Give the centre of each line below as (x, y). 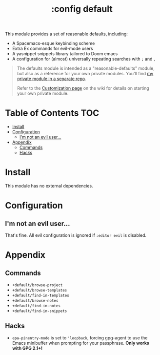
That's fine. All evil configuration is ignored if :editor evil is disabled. (76, 235)
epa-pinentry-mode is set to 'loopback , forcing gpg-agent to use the (80, 337)
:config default (82, 9)
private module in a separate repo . (51, 79)
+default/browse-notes (35, 301)
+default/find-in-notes (36, 306)
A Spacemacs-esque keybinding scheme (53, 43)
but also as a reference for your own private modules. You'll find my (85, 74)
